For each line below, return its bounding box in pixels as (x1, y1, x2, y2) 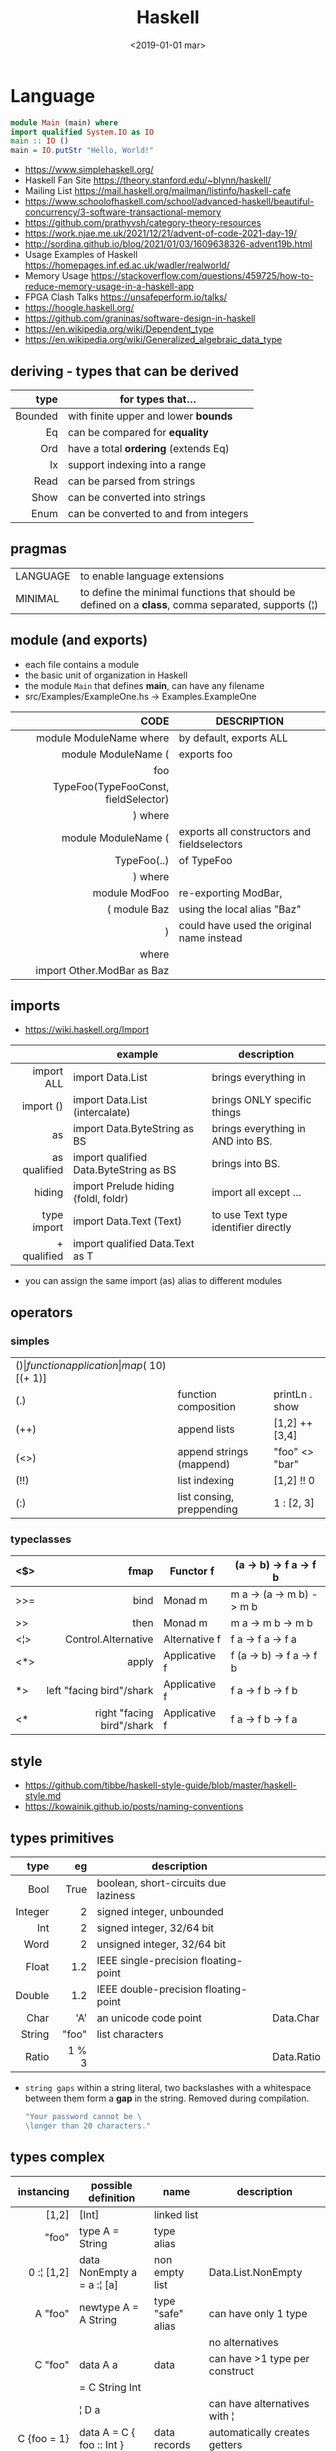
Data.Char (271, 2011, 320, 2025)
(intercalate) (73, 1106, 131, 1120)
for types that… (119, 392, 197, 406)
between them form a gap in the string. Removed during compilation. (24, 2092, 310, 2105)
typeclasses (10, 1532, 72, 1546)
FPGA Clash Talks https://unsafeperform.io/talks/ (24, 291, 228, 303)
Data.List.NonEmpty (208, 2265, 303, 2279)
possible (90, 2178, 133, 2192)
